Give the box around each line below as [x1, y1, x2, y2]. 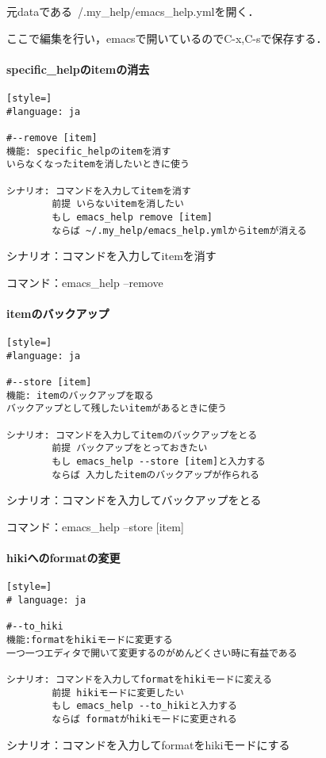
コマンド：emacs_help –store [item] [6, 519, 184, 534]
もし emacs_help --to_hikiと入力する [52, 700, 237, 712]
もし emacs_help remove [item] [52, 211, 213, 223]
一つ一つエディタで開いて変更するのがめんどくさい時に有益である [6, 647, 297, 659]
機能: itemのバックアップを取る [6, 389, 154, 401]
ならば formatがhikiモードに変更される [52, 713, 237, 725]
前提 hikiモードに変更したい [52, 687, 184, 699]
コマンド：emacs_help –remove [6, 274, 163, 290]
